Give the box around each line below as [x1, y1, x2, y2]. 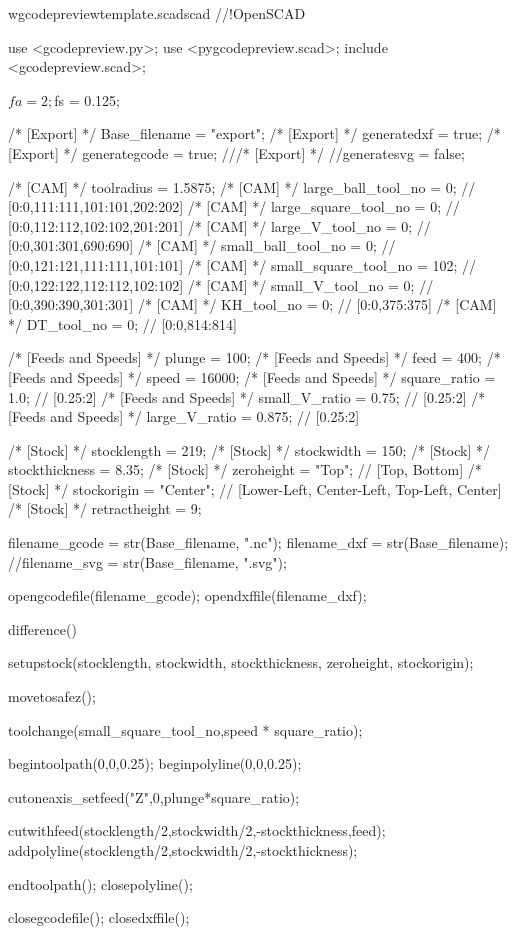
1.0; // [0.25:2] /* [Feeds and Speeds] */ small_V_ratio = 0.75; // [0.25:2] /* [8, 386, 486, 407]
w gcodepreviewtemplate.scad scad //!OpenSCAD [8, 3, 306, 23]
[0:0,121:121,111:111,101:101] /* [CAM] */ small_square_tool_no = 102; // [8, 254, 477, 275]
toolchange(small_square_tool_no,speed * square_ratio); [8, 719, 363, 740]
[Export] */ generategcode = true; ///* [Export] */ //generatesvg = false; [8, 142, 465, 163]
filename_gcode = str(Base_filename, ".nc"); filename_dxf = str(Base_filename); [8, 532, 509, 553]
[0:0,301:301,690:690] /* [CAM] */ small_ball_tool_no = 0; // [8, 235, 396, 256]
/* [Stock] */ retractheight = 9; [8, 498, 202, 519]
